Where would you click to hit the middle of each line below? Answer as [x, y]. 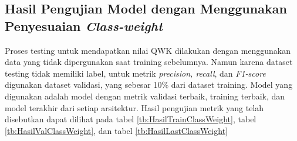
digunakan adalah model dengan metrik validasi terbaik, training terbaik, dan [145, 96]
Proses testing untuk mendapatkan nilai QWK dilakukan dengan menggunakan [148, 50]
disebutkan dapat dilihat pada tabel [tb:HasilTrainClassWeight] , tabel [131, 119]
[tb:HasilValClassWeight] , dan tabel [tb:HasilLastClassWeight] [116, 130]
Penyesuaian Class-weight [84, 25]
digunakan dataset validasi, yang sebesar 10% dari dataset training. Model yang [149, 85]
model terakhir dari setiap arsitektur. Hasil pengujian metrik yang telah [134, 107]
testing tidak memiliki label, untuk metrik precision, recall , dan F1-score [135, 73]
